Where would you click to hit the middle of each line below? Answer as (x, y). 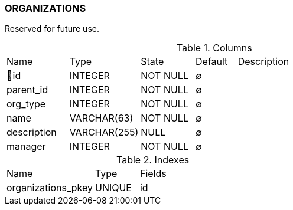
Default (211, 62)
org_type (26, 104)
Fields (153, 174)
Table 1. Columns (214, 48)
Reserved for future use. (52, 29)
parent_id (27, 90)
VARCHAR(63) (101, 118)
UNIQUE (113, 188)
